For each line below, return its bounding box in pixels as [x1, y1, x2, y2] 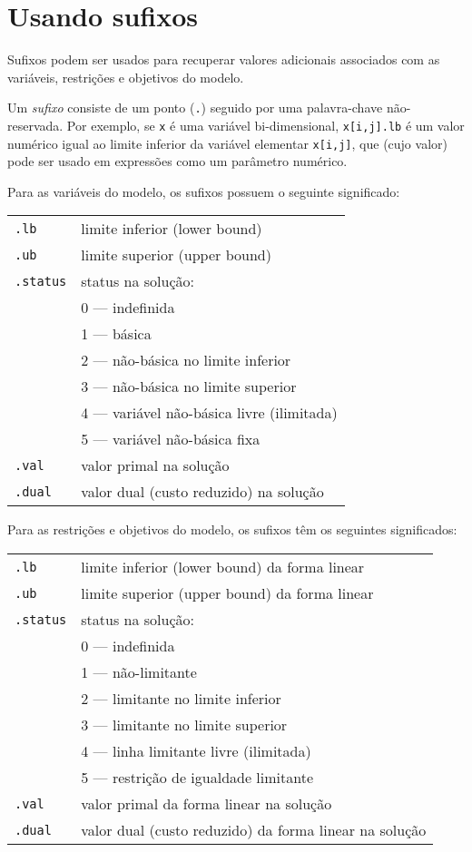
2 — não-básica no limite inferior [81, 349, 291, 371]
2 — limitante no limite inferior [81, 688, 281, 710]
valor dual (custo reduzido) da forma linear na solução [81, 819, 427, 841]
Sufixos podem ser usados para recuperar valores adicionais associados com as [7, 50, 440, 69]
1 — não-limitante [81, 661, 197, 683]
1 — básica [81, 323, 152, 345]
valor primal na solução [81, 455, 230, 476]
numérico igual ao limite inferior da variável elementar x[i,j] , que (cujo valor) [7, 133, 447, 152]
